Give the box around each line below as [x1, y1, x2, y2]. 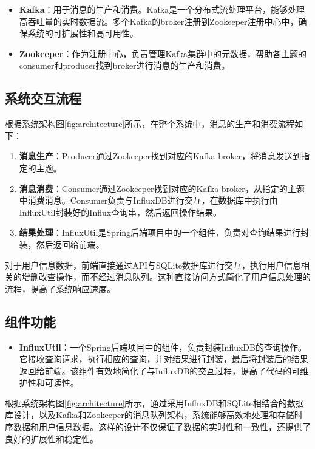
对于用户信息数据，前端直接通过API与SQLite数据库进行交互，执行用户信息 [5, 258, 302, 271]
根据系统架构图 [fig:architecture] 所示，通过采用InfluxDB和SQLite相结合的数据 [5, 396, 304, 409]
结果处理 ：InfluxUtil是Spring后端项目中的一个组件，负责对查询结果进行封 [19, 226, 310, 239]
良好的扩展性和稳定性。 [5, 432, 98, 445]
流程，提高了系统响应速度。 [5, 282, 115, 295]
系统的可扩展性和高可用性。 [27, 27, 138, 39]
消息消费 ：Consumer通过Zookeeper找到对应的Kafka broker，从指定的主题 [19, 182, 305, 194]
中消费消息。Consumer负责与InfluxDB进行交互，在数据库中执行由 [19, 194, 278, 207]
